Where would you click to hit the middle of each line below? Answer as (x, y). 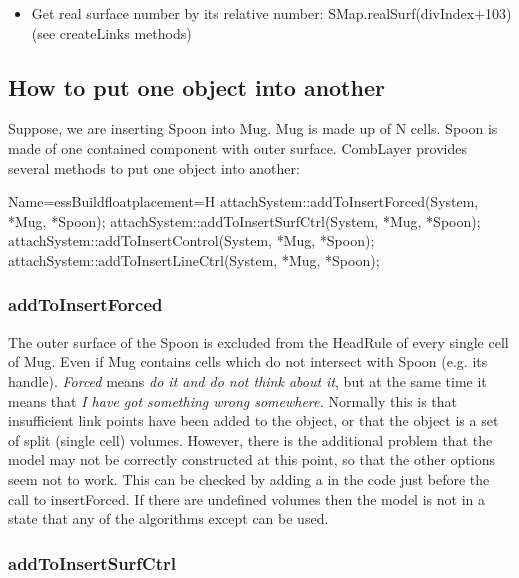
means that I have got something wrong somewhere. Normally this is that (233, 400)
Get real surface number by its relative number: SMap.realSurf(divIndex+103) (271, 13)
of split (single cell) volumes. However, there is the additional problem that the (250, 439)
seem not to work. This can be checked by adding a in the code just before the (249, 478)
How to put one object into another (196, 86)
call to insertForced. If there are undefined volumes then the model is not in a (246, 498)
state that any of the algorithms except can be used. (168, 518)
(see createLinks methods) (111, 32)
